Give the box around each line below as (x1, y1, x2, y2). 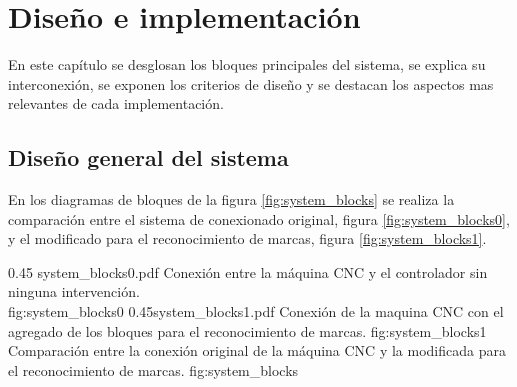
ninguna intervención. (8, 281, 140, 302)
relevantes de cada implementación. (8, 93, 224, 114)
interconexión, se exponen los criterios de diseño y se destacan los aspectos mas (8, 73, 494, 94)
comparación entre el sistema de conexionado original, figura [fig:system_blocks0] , (8, 208, 510, 229)
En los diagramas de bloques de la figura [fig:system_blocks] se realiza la (8, 189, 455, 210)
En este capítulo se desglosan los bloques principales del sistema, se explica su (8, 54, 486, 75)
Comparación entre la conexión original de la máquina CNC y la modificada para (8, 340, 506, 361)
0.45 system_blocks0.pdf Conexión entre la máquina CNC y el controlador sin (8, 261, 488, 282)
